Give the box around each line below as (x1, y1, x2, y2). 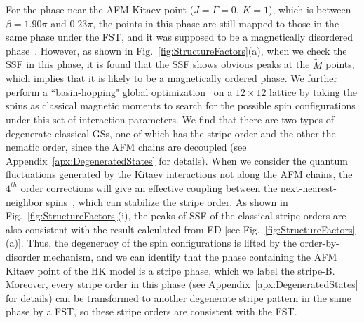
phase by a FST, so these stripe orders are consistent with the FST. (6, 304, 297, 319)
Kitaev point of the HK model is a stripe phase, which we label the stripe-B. (6, 263, 335, 277)
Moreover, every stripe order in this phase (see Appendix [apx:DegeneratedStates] (6, 277, 358, 291)
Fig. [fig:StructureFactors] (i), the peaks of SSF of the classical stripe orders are (6, 208, 346, 223)
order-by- (299, 235, 339, 250)
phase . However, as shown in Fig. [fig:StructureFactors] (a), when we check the (6, 43, 347, 57)
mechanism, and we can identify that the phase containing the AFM (43, 249, 337, 263)
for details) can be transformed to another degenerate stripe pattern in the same (6, 290, 351, 305)
